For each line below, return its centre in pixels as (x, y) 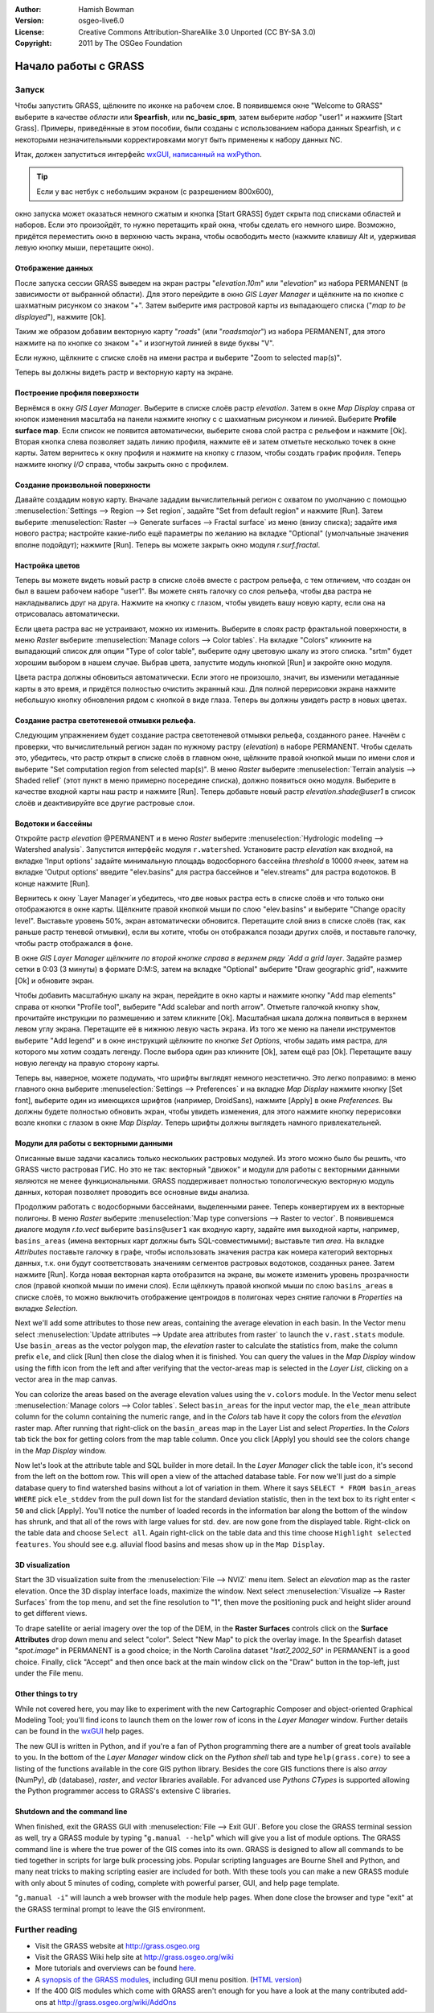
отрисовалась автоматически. (68, 614)
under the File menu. (49, 1673)
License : (29, 31)
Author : (28, 9)
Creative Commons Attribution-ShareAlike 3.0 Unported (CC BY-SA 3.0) (197, 31)
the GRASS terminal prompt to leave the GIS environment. (110, 1909)
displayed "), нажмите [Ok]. (61, 316)
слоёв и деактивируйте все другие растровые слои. (105, 803)
